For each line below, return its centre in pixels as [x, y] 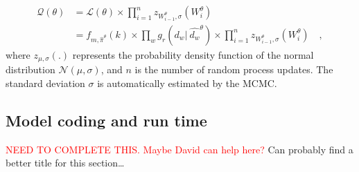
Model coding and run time [106, 120]
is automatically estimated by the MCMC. [187, 83]
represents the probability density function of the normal [193, 54]
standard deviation [45, 83]
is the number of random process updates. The [234, 69]
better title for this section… [65, 163]
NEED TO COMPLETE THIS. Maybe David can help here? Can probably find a [179, 149]
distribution [30, 69]
